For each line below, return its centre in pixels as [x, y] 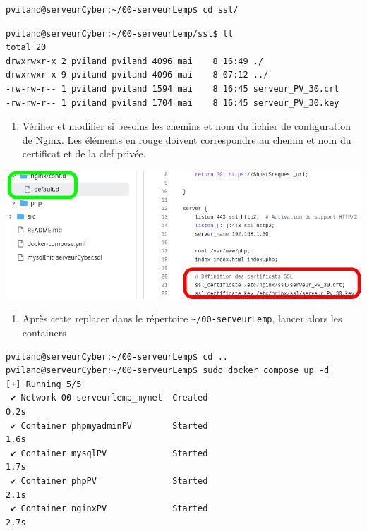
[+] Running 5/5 [44, 384]
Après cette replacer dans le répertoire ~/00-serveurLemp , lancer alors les [182, 318]
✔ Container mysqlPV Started [109, 453]
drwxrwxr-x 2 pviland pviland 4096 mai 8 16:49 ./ [135, 61]
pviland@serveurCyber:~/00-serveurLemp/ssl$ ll [120, 33]
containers [44, 332]
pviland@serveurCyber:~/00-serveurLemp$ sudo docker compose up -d [168, 371]
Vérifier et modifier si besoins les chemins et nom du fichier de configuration [187, 126]
